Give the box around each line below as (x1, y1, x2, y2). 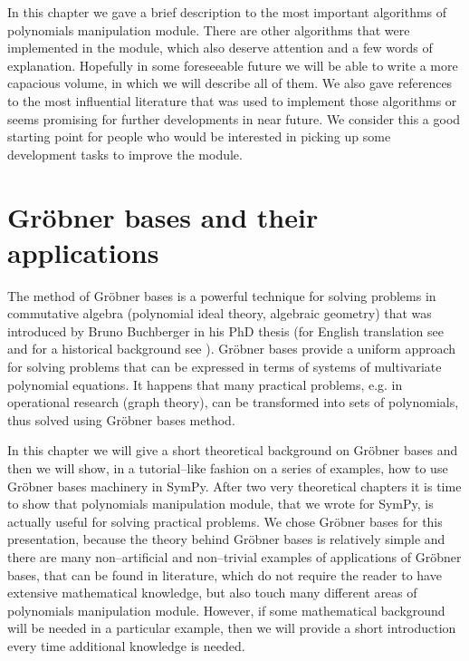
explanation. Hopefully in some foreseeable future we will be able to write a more (7, 55, 458, 74)
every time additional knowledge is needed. (7, 636, 245, 655)
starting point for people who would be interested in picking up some (7, 127, 391, 146)
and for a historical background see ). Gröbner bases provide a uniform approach (7, 339, 456, 358)
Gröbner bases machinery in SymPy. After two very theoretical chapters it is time (7, 476, 462, 495)
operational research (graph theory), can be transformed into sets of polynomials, (7, 393, 459, 412)
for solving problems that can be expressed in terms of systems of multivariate (7, 357, 442, 376)
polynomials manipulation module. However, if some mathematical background (7, 600, 445, 619)
